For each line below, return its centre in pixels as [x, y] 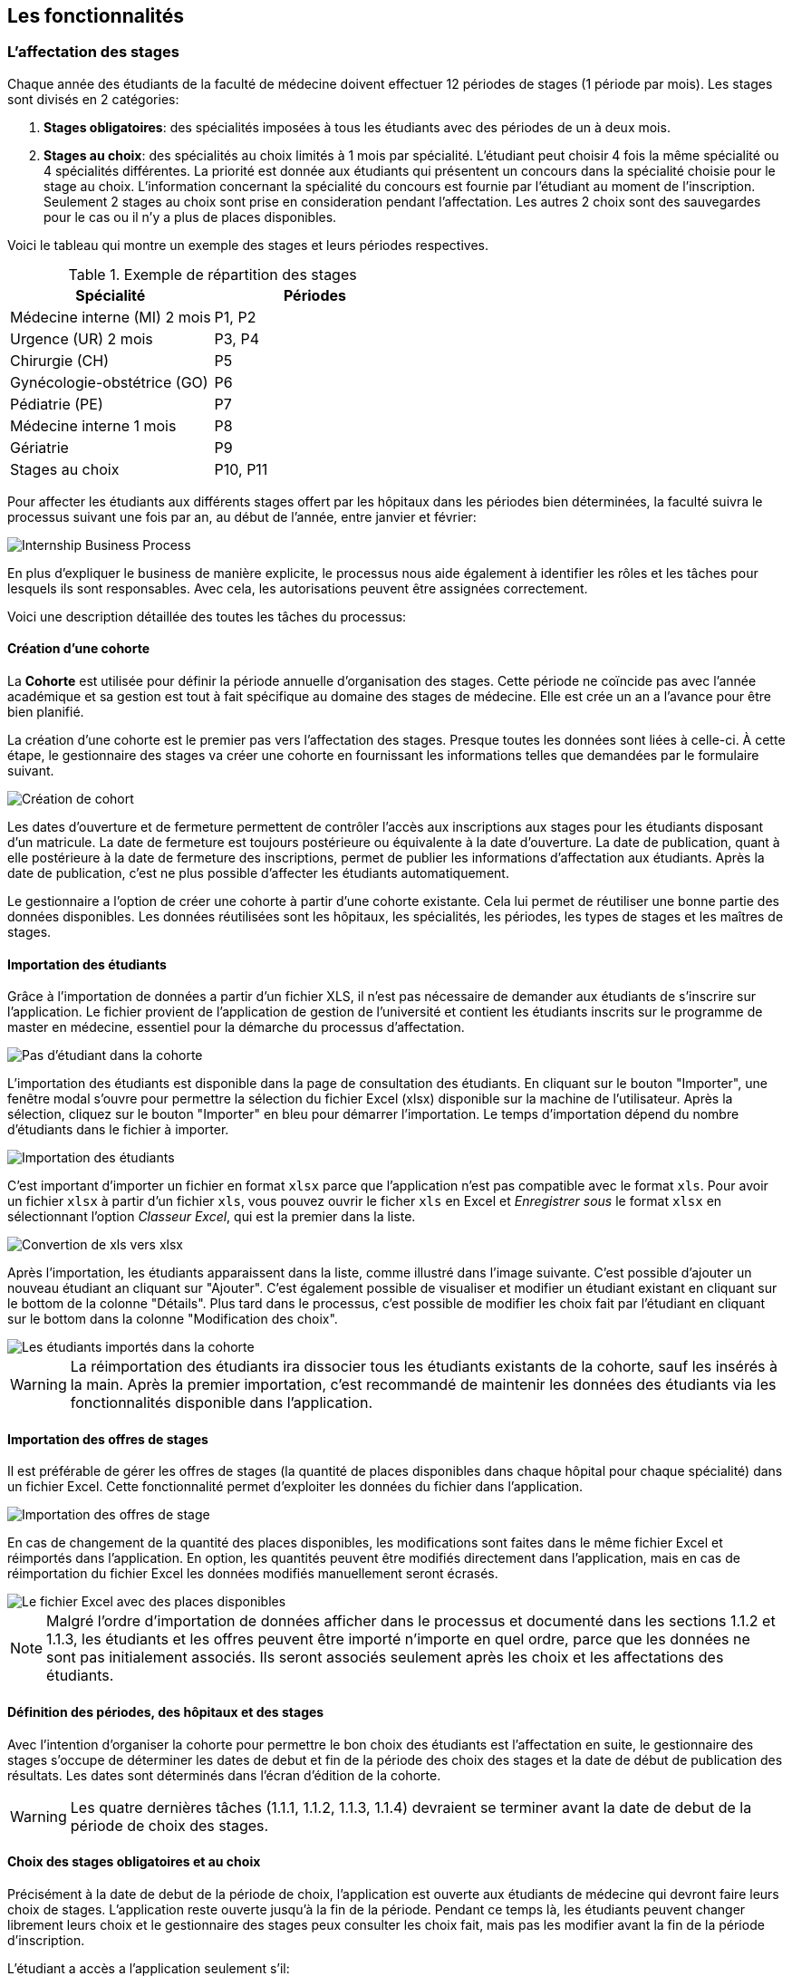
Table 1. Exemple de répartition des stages [212, 274]
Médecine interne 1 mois [93, 425]
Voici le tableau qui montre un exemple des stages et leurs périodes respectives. [248, 245]
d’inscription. [46, 1940]
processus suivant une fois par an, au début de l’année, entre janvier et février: [242, 516]
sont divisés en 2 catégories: [93, 99]
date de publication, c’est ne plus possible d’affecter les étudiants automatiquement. [258, 873]
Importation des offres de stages [108, 1439]
